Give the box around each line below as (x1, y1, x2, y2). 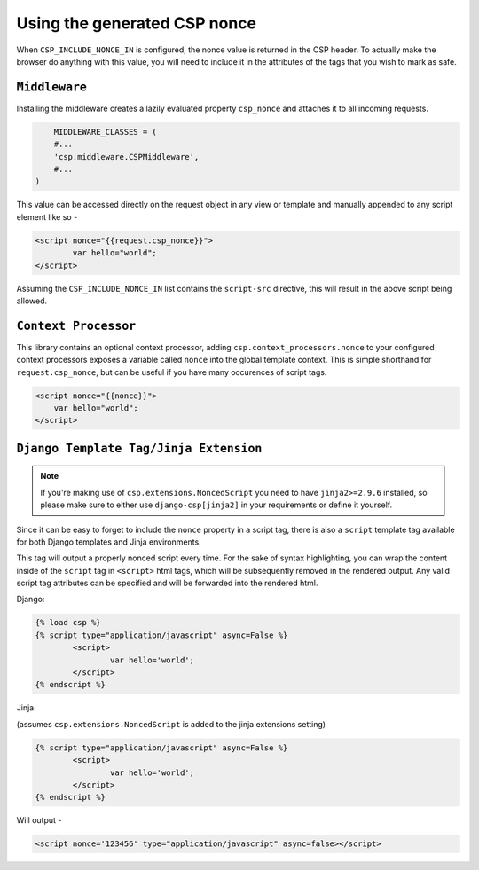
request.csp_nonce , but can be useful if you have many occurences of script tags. (16, 366, 327, 377)
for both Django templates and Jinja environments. (16, 537, 201, 547)
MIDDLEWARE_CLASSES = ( (53, 127, 157, 137)
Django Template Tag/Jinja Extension (16, 441, 263, 456)
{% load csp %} (35, 617, 101, 628)
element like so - (16, 211, 78, 222)
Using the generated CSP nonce (16, 13, 257, 33)
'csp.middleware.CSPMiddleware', (53, 152, 200, 161)
